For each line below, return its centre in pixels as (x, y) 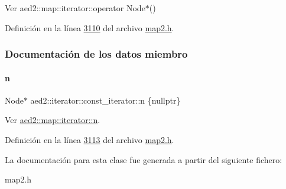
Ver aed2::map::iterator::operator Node (75, 8)
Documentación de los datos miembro (96, 54)
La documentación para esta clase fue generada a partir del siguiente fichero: (144, 159)
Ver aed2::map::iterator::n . (53, 120)
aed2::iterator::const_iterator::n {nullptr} (105, 100)
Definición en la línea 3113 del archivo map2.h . (90, 140)
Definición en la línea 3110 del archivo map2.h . (90, 27)
